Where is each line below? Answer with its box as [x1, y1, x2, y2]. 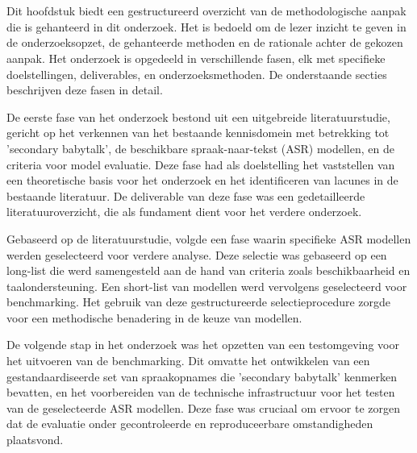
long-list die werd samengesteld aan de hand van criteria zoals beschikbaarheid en [6, 262, 411, 279]
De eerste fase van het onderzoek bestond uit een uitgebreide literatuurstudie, [6, 108, 390, 125]
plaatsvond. [6, 431, 64, 448]
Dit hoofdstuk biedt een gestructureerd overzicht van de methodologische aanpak [6, 2, 407, 19]
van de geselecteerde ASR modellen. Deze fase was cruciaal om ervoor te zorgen [6, 399, 400, 416]
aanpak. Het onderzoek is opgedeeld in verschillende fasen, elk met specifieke [6, 49, 386, 66]
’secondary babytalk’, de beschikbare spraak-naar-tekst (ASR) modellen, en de [6, 139, 394, 156]
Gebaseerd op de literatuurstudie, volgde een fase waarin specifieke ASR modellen [6, 230, 411, 247]
